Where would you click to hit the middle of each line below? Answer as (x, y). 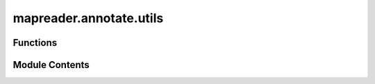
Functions (35, 43)
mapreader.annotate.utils (88, 18)
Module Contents (51, 65)
